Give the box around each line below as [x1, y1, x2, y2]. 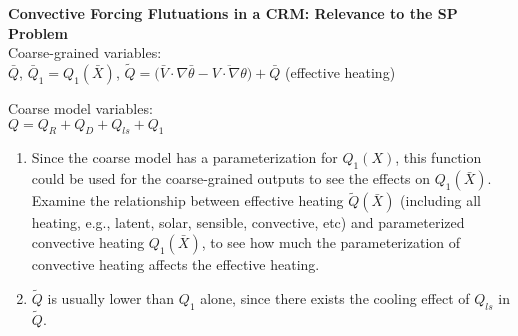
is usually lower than [47, 287, 175, 308]
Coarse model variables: [8, 98, 153, 118]
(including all [400, 190, 481, 211]
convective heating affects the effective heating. [31, 254, 320, 274]
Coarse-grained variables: [8, 42, 162, 63]
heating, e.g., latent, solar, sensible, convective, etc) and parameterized [31, 212, 465, 233]
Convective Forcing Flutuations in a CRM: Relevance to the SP [8, 3, 458, 23]
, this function [395, 147, 482, 168]
